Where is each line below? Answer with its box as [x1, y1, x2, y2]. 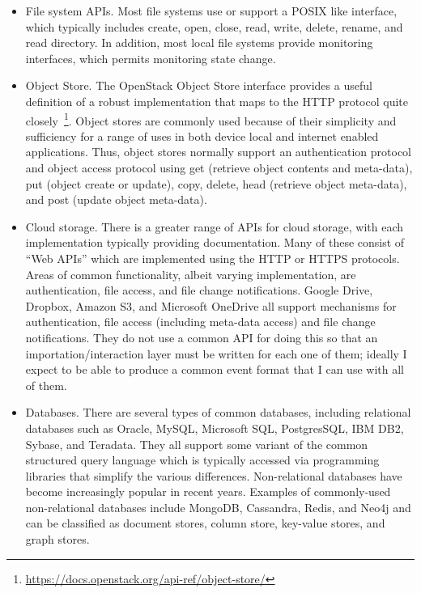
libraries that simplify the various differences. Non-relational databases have [25, 467, 402, 484]
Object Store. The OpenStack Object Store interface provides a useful [25, 77, 372, 94]
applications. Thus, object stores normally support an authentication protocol [25, 143, 412, 160]
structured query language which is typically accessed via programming [25, 451, 380, 468]
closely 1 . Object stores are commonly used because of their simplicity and [25, 109, 397, 129]
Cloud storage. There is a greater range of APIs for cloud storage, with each [25, 218, 404, 235]
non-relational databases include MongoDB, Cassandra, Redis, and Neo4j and [25, 498, 411, 515]
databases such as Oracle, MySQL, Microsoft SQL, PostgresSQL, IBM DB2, [25, 419, 404, 436]
